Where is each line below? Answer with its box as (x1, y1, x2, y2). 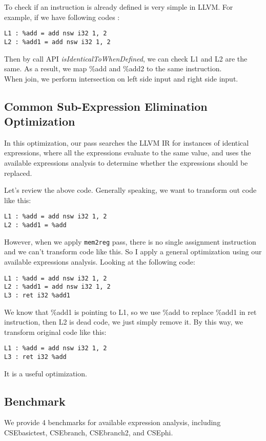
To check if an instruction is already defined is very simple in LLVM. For (4, 2, 233, 12)
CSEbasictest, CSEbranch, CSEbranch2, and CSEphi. (4, 427, 173, 438)
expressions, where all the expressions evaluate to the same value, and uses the (4, 147, 251, 158)
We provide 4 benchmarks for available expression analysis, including (4, 417, 221, 428)
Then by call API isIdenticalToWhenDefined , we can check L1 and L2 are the (4, 53, 248, 64)
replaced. (4, 167, 32, 178)
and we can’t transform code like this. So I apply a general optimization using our (4, 246, 262, 257)
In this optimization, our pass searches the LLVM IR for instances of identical (4, 137, 249, 148)
